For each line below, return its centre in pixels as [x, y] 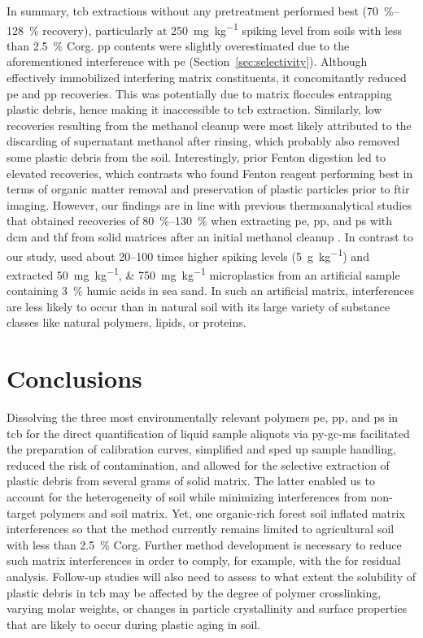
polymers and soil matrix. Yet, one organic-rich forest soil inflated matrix [222, 512]
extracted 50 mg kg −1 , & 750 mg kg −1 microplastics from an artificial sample [203, 273]
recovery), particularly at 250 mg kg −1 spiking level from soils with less [222, 28]
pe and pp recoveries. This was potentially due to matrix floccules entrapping [199, 93]
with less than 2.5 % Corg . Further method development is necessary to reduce [204, 544]
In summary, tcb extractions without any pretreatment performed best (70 [193, 11]
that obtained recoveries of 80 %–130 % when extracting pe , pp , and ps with [200, 221]
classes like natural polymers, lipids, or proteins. [126, 322]
